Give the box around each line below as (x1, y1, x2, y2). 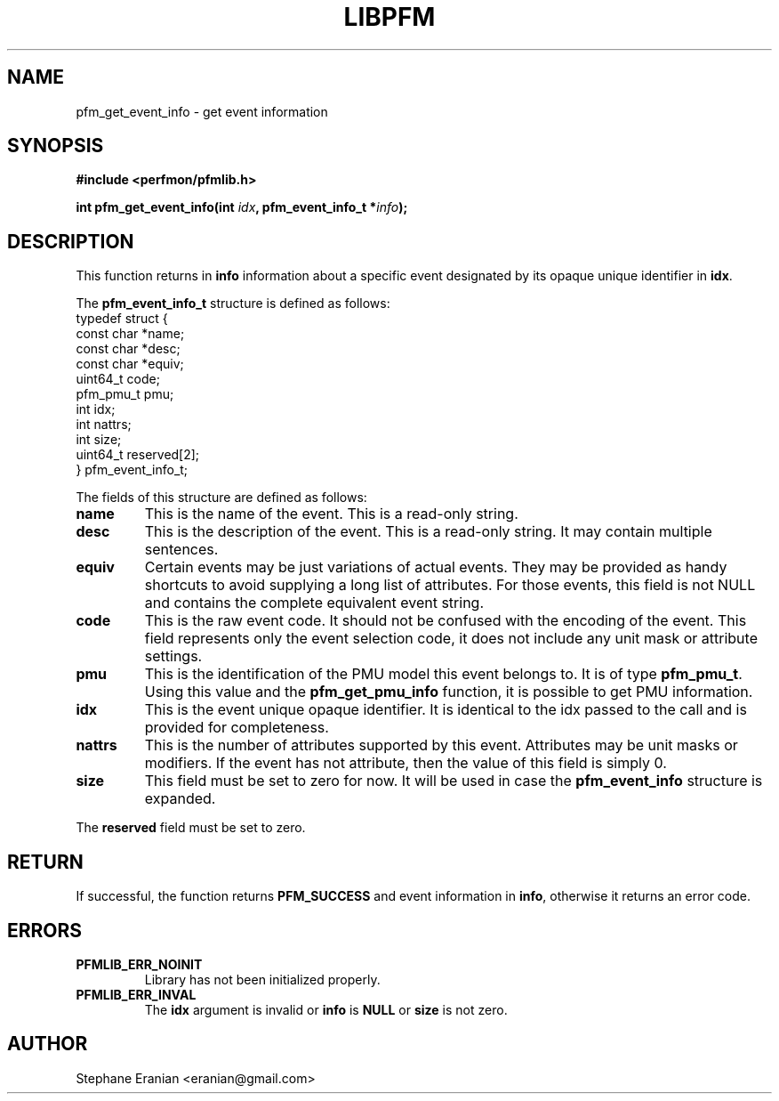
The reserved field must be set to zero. (76, 820, 306, 836)
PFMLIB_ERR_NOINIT (76, 956, 203, 972)
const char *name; (76, 326, 185, 342)
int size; (76, 432, 122, 448)
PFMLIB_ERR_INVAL (76, 986, 197, 1002)
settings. (144, 647, 203, 666)
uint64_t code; (76, 371, 160, 387)
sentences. (144, 540, 219, 559)
